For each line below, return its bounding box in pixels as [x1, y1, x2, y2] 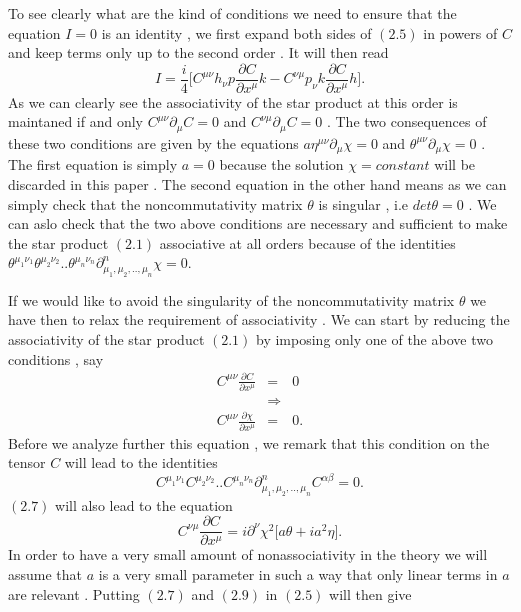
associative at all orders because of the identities [159, 232, 456, 253]
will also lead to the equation [55, 494, 233, 515]
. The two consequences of [326, 111, 487, 132]
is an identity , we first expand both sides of [101, 22, 372, 43]
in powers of [423, 22, 498, 43]
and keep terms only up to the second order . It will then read [8, 42, 389, 63]
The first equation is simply [8, 154, 178, 175]
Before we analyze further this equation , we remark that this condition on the [8, 432, 490, 453]
